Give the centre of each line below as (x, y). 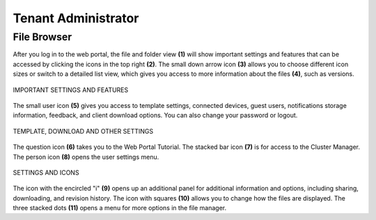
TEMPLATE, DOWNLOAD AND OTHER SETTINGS (83, 131)
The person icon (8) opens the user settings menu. (86, 157)
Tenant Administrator (76, 18)
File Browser (42, 37)
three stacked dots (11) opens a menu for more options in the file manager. (120, 208)
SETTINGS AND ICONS (46, 172)
